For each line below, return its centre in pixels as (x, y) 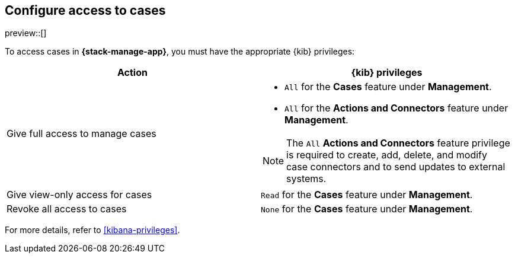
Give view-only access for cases (79, 195)
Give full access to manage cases (81, 134)
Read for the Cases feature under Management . (367, 195)
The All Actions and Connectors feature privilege (398, 143)
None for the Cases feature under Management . (367, 209)
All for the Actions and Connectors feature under (396, 108)
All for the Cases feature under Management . (388, 87)
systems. (306, 179)
